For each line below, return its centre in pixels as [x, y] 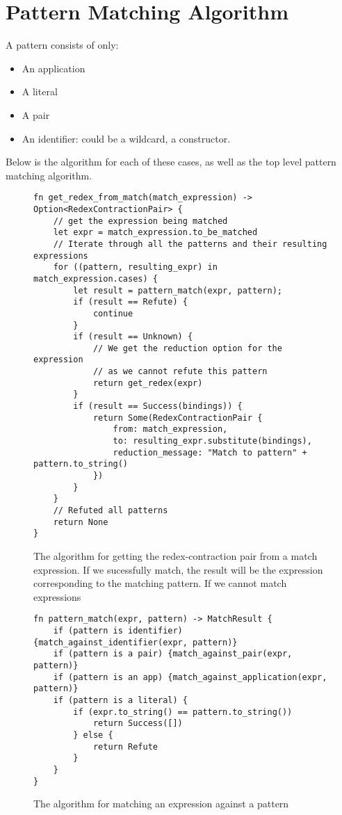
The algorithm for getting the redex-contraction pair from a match [176, 555]
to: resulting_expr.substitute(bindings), [212, 441]
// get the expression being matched [140, 221]
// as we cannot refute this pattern [180, 372]
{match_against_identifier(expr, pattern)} [136, 642]
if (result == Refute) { [130, 302]
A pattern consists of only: [62, 45]
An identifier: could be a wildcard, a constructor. [126, 138]
